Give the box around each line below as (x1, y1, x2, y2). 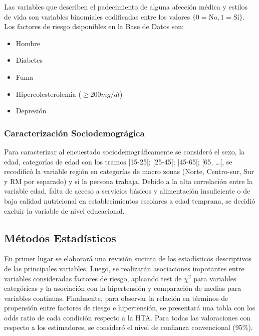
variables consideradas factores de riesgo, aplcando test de (4, 273, 182, 283)
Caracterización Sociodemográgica (4, 126, 145, 139)
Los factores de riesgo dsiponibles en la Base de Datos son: (4, 21, 184, 32)
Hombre (16, 38, 41, 48)
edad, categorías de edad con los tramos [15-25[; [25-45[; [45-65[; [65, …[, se (4, 156, 232, 166)
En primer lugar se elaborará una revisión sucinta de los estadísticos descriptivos (4, 253, 251, 264)
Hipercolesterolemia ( (16, 88, 81, 99)
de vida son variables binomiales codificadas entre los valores (4, 11, 190, 22)
